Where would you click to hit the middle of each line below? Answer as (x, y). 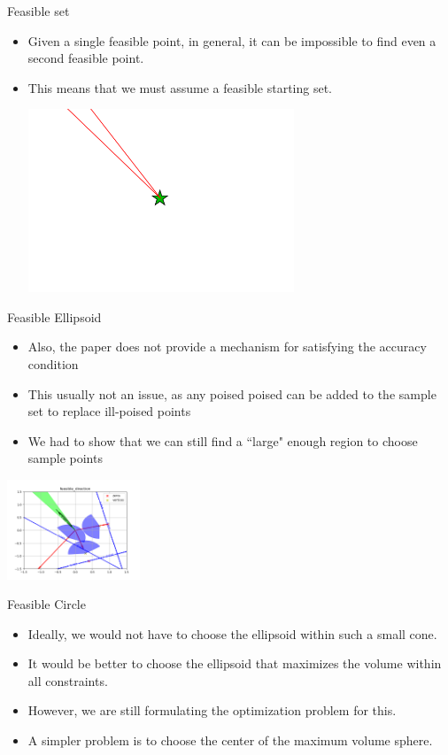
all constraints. (68, 680)
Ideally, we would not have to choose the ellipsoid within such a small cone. (232, 633)
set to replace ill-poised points (109, 411)
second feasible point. (86, 58)
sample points (65, 458)
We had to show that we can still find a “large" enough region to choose (223, 440)
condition (53, 364)
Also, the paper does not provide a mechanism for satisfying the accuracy (227, 347)
